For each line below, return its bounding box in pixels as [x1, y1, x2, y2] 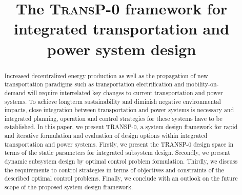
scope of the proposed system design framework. [4, 183, 133, 191]
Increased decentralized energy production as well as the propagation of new [4, 71, 208, 80]
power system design [47, 38, 196, 59]
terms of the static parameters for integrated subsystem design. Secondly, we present [4, 148, 230, 157]
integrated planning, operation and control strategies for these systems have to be [4, 114, 223, 122]
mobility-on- [186, 80, 219, 88]
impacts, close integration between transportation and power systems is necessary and [4, 105, 234, 114]
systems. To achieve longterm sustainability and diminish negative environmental [4, 97, 221, 105]
